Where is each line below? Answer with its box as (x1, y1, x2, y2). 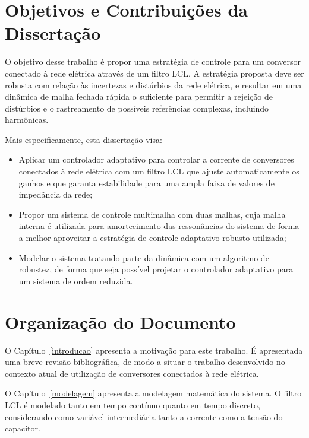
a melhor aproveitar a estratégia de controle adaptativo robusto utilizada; (18, 231, 286, 244)
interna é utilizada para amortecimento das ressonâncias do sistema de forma (18, 220, 299, 232)
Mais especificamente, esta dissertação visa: (5, 133, 162, 145)
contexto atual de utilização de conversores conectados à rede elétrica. (5, 367, 259, 379)
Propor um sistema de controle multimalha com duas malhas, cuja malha (18, 208, 286, 220)
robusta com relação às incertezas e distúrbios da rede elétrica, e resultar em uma (5, 78, 302, 91)
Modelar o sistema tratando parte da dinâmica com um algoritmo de (18, 251, 269, 264)
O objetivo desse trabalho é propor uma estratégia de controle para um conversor (5, 55, 301, 68)
